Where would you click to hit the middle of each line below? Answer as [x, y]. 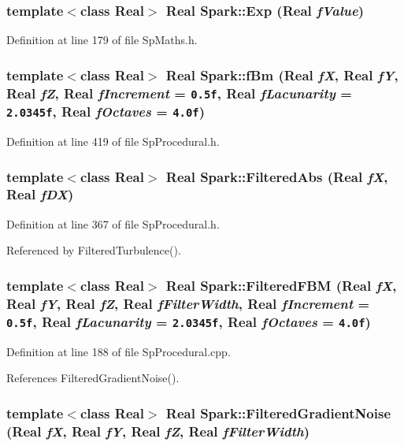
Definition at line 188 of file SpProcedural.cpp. [119, 351]
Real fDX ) [40, 194]
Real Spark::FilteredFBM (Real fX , [281, 285]
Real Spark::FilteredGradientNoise [278, 413]
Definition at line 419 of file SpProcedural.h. [113, 141]
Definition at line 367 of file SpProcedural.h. [113, 223]
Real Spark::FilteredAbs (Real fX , [277, 176]
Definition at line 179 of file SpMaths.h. [102, 40]
